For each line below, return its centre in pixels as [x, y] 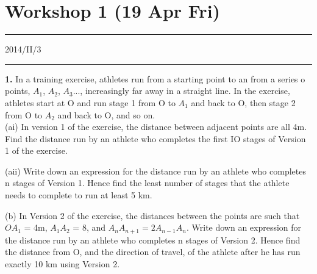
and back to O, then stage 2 [243, 102]
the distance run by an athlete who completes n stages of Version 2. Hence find [153, 240]
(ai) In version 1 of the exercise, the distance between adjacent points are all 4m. [156, 127]
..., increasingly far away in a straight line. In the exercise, [181, 91]
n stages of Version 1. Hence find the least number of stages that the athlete [147, 183]
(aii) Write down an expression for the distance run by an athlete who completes [155, 171]
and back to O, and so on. [106, 114]
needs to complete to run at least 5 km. [79, 195]
